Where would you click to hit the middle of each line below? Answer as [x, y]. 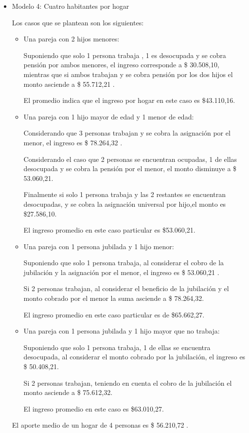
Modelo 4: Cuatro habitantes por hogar [71, 6]
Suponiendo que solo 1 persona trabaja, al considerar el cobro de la [124, 263]
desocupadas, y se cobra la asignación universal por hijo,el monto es [125, 204]
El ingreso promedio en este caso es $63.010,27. [94, 408]
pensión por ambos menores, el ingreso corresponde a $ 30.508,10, [121, 65]
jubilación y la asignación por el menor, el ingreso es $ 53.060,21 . [121, 272]
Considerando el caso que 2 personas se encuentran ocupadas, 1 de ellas [130, 159]
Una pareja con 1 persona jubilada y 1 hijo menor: [99, 246]
